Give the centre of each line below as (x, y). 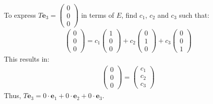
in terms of (98, 15)
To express (20, 15)
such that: (194, 15)
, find (129, 15)
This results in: (27, 59)
